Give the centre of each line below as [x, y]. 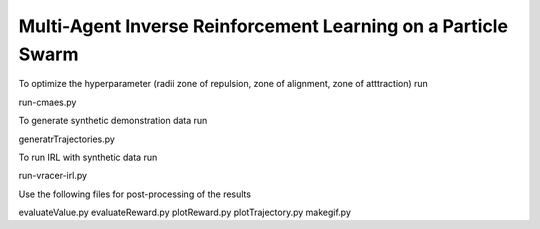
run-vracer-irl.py [53, 176]
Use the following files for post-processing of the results [135, 194]
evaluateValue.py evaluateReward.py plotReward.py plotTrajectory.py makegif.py [185, 212]
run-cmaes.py [47, 102]
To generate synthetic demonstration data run [113, 121]
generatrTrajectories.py [66, 139]
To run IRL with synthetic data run [88, 157]
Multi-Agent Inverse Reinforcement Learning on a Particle [263, 26]
